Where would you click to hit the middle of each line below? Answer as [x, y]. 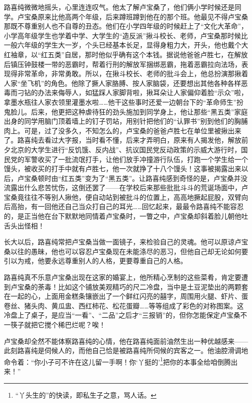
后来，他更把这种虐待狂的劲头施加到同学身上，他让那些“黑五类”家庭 [139, 111]
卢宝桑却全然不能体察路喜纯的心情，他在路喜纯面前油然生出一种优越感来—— [126, 341]
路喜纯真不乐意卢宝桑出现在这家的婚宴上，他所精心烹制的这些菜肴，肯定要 [123, 277]
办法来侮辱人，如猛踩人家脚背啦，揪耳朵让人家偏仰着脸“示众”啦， [143, 92]
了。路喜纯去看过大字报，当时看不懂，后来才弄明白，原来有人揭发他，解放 [123, 140]
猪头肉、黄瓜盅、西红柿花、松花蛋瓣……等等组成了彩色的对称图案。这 [134, 305]
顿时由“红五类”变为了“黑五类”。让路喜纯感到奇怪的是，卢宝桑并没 [142, 178]
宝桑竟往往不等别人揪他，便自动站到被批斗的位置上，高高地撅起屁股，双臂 [123, 197]
